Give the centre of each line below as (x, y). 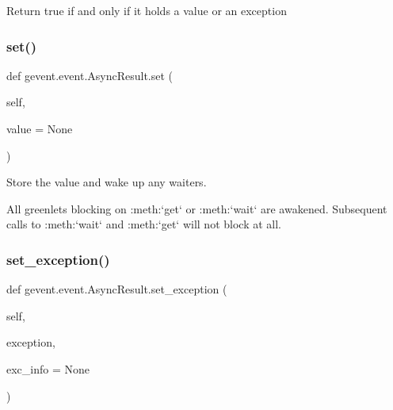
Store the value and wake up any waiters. (107, 182)
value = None (40, 128)
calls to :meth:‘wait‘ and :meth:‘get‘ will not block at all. (144, 224)
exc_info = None (48, 368)
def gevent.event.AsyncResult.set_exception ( (117, 289)
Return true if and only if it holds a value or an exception (147, 10)
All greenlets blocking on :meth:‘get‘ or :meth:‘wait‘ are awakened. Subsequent (197, 208)
